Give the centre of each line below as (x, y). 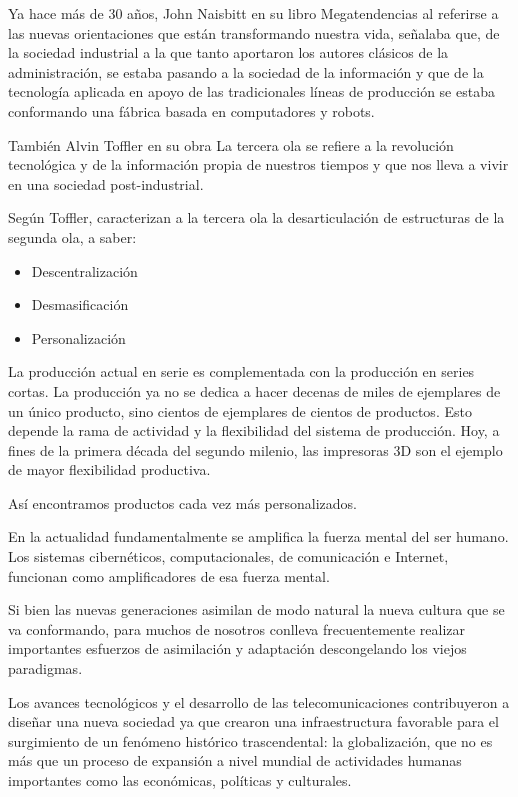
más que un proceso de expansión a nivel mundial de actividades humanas (235, 760)
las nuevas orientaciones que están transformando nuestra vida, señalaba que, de (254, 32)
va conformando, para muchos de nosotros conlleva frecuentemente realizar (236, 628)
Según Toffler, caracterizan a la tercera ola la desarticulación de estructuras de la (256, 217)
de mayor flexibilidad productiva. (109, 469)
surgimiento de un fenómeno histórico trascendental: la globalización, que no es (250, 740)
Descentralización (84, 270)
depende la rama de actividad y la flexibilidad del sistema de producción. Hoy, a (254, 430)
